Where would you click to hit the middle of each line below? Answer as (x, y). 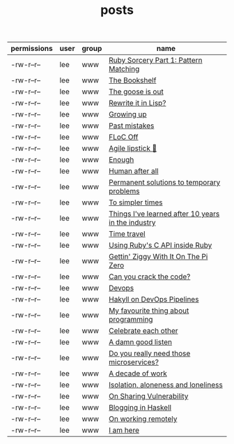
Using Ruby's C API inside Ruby (161, 245)
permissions (32, 49)
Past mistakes (132, 126)
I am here (124, 430)
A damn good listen (141, 342)
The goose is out (136, 91)
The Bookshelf (133, 80)
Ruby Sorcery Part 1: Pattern (156, 60)
